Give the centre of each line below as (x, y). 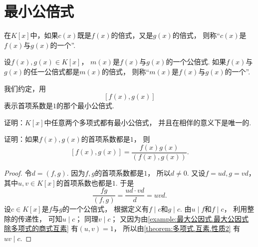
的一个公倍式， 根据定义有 (106, 209)
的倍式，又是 (132, 35)
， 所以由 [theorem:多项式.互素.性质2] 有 (177, 228)
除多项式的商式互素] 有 (41, 228)
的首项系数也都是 (84, 182)
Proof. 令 (18, 172)
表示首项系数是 (28, 106)
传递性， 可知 (40, 218)
